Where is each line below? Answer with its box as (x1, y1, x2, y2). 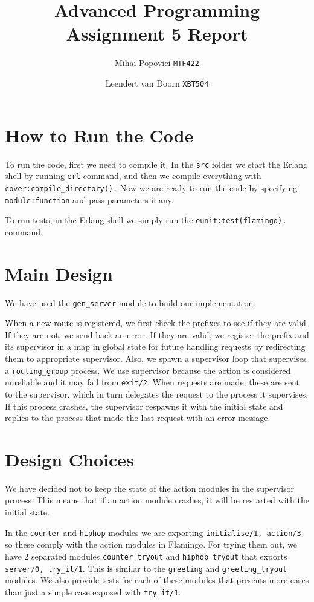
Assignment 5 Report (66, 21, 248, 46)
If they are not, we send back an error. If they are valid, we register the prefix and (5, 328, 309, 341)
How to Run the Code (5, 122, 194, 147)
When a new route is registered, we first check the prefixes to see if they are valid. (5, 316, 309, 329)
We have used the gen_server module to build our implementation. (5, 296, 256, 309)
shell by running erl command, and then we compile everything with (5, 169, 261, 182)
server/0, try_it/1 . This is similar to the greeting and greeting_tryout (5, 561, 287, 574)
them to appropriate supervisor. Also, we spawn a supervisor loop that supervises (5, 352, 307, 364)
